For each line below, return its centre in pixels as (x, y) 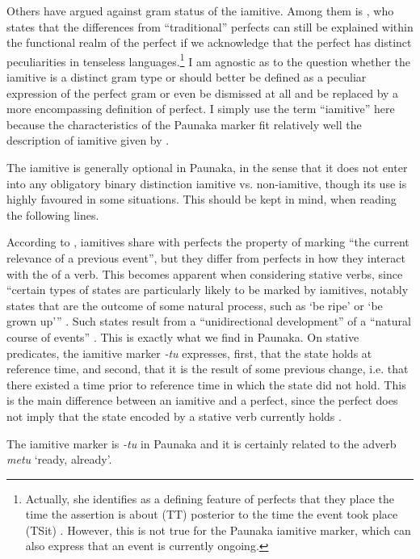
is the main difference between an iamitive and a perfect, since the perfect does (202, 400)
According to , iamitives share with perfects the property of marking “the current (208, 242)
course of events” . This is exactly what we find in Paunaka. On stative (183, 336)
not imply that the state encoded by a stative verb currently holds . (174, 416)
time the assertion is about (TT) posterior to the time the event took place (212, 514)
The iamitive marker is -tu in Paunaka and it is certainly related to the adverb (202, 443)
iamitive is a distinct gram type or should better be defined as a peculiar (187, 77)
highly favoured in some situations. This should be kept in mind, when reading (202, 199)
